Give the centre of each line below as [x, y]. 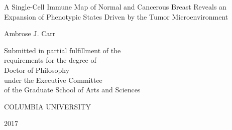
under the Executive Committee [53, 80]
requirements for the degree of [50, 60]
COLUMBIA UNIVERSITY [48, 106]
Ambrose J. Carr [30, 33]
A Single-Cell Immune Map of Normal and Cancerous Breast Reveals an [115, 7]
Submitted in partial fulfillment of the [63, 50]
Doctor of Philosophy [37, 70]
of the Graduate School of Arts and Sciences [72, 90]
